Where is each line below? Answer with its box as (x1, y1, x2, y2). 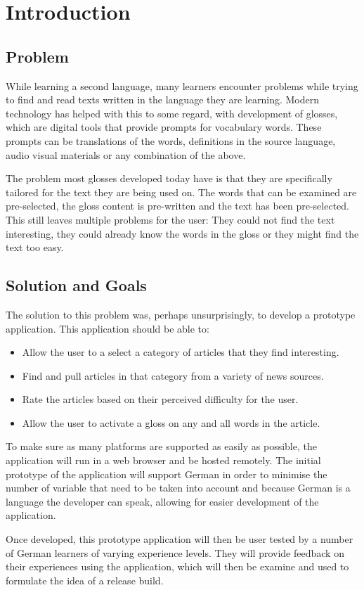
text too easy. (6, 240, 64, 255)
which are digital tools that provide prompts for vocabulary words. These (6, 120, 322, 134)
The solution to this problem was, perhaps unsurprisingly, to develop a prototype (6, 307, 356, 321)
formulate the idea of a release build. (6, 572, 164, 587)
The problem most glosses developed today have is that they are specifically (6, 171, 332, 186)
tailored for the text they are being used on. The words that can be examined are (6, 184, 357, 199)
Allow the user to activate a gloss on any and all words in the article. (22, 415, 320, 430)
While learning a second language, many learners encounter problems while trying (6, 78, 358, 93)
